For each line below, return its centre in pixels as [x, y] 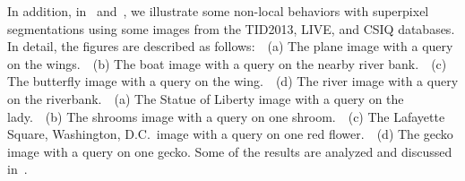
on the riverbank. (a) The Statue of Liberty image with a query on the [206, 98]
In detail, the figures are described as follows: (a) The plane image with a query [230, 46]
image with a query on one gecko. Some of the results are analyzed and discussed [230, 151]
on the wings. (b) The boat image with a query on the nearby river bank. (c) [227, 63]
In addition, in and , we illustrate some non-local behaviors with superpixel [218, 11]
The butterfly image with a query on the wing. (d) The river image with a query [233, 81]
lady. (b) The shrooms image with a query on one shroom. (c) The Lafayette [226, 116]
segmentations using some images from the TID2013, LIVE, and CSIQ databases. [231, 28]
